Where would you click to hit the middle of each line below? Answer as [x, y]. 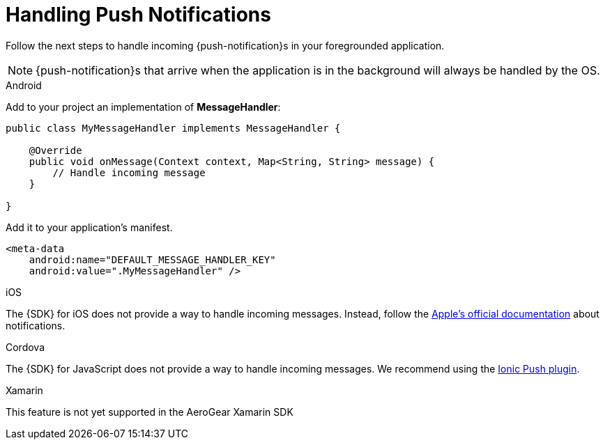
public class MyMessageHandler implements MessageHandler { [173, 128]
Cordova [25, 347]
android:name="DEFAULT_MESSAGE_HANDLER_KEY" [152, 259]
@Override [55, 150]
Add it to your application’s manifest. [89, 227]
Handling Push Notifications [138, 15]
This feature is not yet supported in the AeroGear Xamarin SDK [150, 412]
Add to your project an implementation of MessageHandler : [143, 107]
